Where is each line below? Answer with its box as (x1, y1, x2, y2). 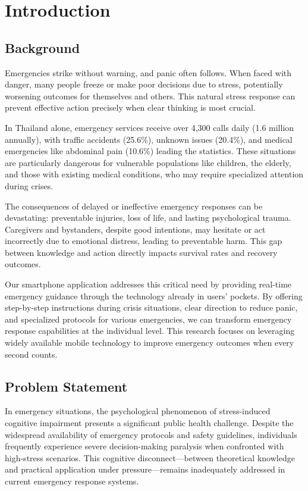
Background (5, 38, 80, 57)
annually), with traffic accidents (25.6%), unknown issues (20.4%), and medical (5, 133, 293, 145)
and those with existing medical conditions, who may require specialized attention (5, 168, 304, 180)
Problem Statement (5, 377, 128, 395)
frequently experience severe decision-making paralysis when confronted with (5, 440, 284, 452)
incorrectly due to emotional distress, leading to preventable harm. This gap (5, 234, 282, 247)
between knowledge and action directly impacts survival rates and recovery (5, 246, 278, 258)
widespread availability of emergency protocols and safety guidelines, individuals (5, 428, 297, 440)
